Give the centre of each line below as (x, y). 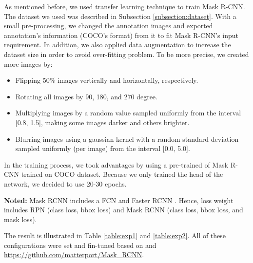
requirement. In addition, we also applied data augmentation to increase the (117, 45)
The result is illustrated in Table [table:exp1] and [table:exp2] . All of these (115, 235)
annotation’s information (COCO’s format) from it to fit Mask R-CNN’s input (121, 35)
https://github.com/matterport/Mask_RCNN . (74, 254)
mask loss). (20, 219)
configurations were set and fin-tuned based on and (80, 245)
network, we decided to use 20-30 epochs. (65, 183)
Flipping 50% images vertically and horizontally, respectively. (107, 80)
